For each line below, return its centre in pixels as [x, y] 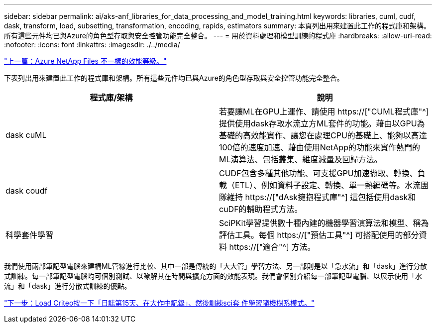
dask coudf [27, 191]
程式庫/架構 [111, 98]
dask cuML [26, 135]
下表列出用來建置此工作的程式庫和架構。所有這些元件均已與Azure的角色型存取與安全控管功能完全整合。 [174, 78]
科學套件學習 [30, 235]
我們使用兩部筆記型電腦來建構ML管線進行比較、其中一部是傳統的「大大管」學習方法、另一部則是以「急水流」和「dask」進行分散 [216, 266]
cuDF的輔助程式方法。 [261, 209]
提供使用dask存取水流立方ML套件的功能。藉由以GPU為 [322, 123]
